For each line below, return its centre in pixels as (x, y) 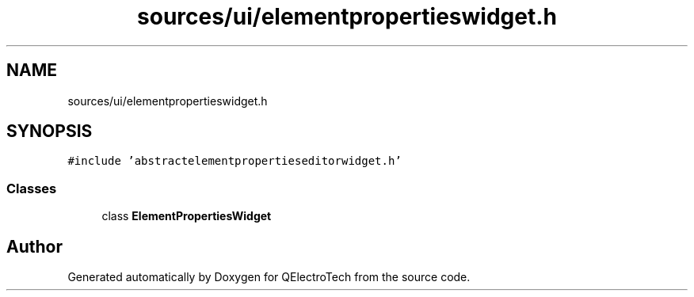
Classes (32, 188)
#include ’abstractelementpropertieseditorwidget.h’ (235, 161)
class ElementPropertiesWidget (187, 216)
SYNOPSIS (50, 131)
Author (34, 246)
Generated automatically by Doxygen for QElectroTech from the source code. (269, 277)
